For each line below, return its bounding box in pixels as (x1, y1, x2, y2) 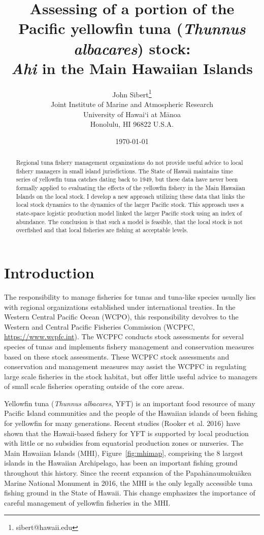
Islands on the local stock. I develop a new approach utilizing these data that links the (16, 192, 245, 200)
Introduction (4, 262, 94, 283)
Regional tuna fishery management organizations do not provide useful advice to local (16, 158, 243, 167)
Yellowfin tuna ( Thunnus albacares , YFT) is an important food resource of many (4, 398, 255, 408)
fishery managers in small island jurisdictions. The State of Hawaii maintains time (16, 166, 233, 175)
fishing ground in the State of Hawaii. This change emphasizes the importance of (4, 487, 255, 498)
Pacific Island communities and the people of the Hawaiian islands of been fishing (4, 408, 258, 418)
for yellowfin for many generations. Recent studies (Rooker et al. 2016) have (4, 418, 241, 429)
